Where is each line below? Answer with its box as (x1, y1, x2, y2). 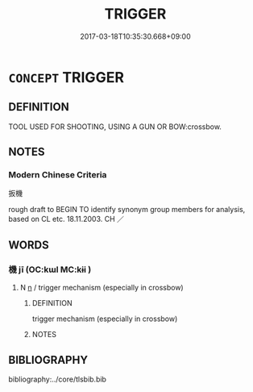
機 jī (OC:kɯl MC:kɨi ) (8, 264, 92, 275)
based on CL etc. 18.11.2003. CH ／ (8, 215, 125, 224)
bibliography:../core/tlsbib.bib (8, 374, 107, 384)
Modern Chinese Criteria (8, 169, 107, 181)
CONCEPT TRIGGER (8, 68, 125, 86)
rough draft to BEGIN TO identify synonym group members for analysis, (8, 205, 246, 215)
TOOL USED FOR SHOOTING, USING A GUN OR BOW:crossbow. (8, 122, 222, 131)
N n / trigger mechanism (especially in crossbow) (19, 283, 184, 293)
